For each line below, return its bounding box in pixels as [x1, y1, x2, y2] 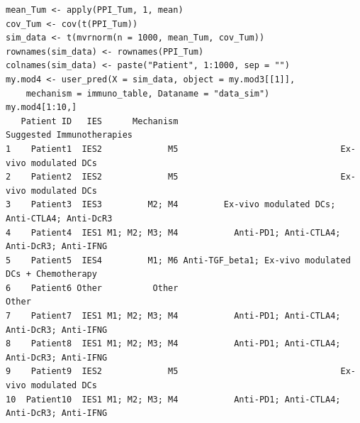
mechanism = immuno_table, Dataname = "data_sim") [26, 88, 270, 99]
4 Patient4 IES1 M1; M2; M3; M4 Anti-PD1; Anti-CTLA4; [6, 227, 341, 238]
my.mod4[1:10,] [6, 102, 77, 113]
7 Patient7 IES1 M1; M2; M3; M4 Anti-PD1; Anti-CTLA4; [6, 311, 341, 322]
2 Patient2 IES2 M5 [6, 172, 179, 182]
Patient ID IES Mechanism [21, 116, 179, 126]
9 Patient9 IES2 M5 [6, 366, 179, 377]
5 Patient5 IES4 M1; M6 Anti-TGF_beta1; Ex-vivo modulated [6, 255, 351, 265]
